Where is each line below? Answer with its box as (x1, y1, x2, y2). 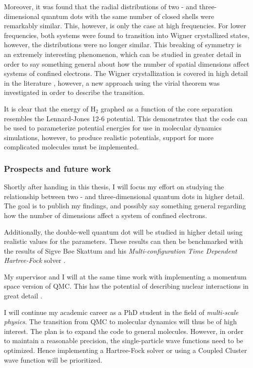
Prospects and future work (4, 162, 111, 174)
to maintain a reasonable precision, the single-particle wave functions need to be (4, 335, 243, 346)
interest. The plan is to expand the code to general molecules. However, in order (4, 326, 244, 336)
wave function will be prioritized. (4, 354, 102, 365)
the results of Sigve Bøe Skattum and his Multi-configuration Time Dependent (4, 245, 237, 256)
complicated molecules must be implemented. (4, 142, 139, 152)
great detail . (4, 291, 42, 301)
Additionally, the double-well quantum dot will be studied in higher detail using (4, 226, 243, 237)
